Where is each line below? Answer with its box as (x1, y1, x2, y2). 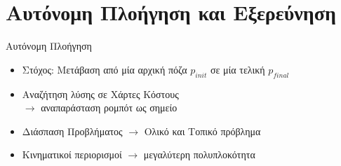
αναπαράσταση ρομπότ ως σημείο (41, 100, 178, 115)
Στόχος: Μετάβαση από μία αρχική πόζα (22, 62, 187, 76)
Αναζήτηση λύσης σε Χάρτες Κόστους (22, 86, 179, 101)
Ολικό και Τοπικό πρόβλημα (144, 123, 261, 138)
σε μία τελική (210, 62, 265, 76)
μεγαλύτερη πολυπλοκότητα (143, 147, 255, 162)
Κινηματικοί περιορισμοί (22, 147, 122, 162)
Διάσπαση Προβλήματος (22, 123, 123, 138)
